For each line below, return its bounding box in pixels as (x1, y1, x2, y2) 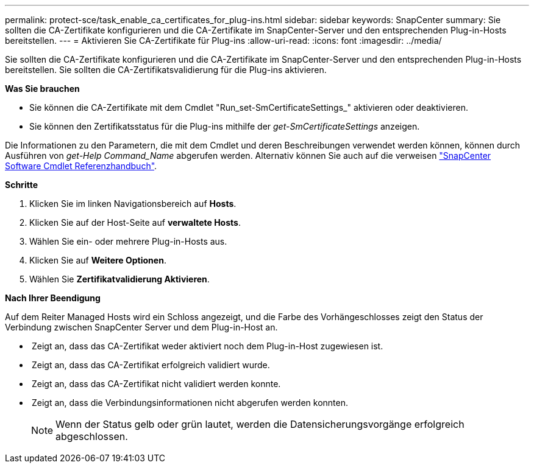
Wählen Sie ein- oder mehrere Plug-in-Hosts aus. (29, 236, 227, 246)
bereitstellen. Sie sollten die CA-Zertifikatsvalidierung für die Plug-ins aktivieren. (5, 65, 327, 75)
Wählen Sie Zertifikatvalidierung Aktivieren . (29, 274, 210, 284)
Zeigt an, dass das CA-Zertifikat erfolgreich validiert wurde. (31, 360, 270, 370)
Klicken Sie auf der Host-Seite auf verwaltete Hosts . (29, 217, 241, 228)
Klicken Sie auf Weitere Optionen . (29, 255, 166, 265)
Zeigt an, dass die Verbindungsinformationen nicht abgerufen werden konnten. (31, 397, 348, 408)
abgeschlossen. (55, 430, 128, 442)
